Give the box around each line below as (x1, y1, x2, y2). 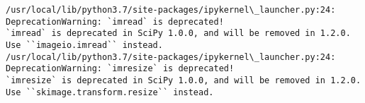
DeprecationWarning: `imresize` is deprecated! (6, 63, 235, 74)
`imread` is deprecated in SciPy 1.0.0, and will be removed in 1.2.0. (6, 28, 351, 39)
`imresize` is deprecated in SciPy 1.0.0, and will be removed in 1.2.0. (6, 75, 361, 85)
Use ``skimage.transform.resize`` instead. (6, 87, 214, 97)
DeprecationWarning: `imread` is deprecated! (6, 16, 224, 27)
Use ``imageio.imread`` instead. (6, 40, 163, 50)
